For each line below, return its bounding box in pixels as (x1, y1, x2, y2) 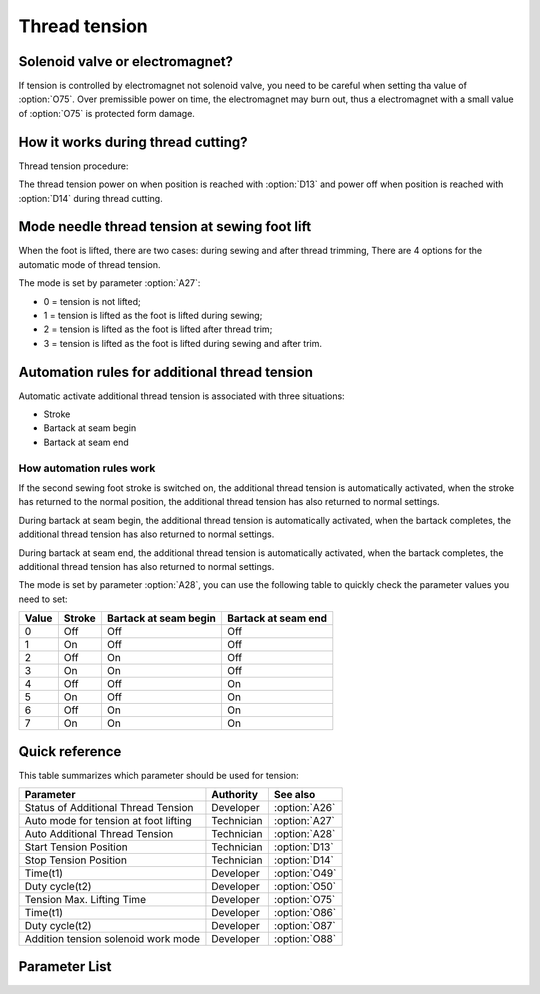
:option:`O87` (273, 919, 336, 933)
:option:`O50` (273, 880, 337, 894)
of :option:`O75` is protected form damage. (18, 107, 195, 119)
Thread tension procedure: (18, 160, 129, 172)
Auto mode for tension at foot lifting (24, 814, 192, 828)
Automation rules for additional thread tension (18, 363, 314, 380)
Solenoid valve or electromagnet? (18, 53, 234, 70)
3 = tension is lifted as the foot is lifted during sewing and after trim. (43, 337, 322, 349)
